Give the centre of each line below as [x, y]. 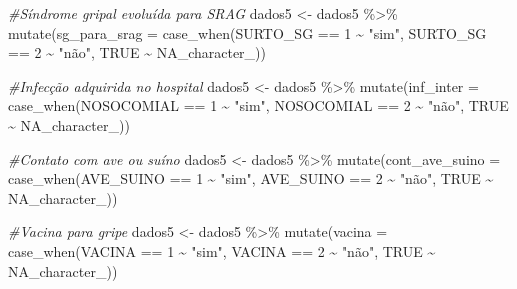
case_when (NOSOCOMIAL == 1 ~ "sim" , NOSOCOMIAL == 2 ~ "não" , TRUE [258, 105]
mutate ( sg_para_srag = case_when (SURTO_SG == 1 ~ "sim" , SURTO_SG [247, 32]
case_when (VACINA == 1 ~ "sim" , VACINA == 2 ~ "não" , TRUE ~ [222, 250]
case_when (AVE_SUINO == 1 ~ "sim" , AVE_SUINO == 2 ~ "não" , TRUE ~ [251, 178]
